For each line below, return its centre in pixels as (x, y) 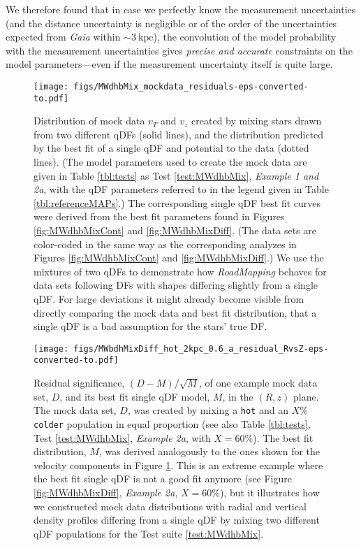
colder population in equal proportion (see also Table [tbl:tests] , (172, 423)
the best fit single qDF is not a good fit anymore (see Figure (163, 479)
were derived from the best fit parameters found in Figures (159, 216)
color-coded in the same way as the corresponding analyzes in (165, 244)
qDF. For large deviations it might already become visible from (169, 299)
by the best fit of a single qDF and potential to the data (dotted (171, 148)
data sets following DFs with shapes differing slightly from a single (176, 285)
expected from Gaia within (63, 37)
